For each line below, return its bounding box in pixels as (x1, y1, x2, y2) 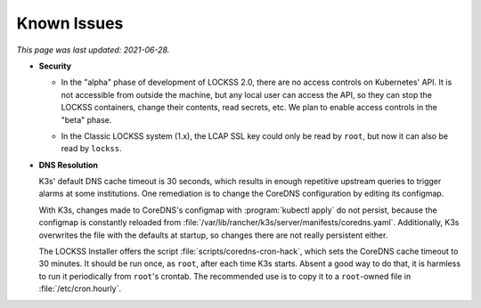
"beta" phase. (61, 114, 112, 125)
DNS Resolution (38, 159, 98, 170)
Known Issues (16, 13, 124, 33)
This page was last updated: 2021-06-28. (16, 45, 170, 55)
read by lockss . (61, 143, 122, 154)
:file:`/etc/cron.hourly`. (38, 283, 122, 294)
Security (38, 61, 71, 71)
